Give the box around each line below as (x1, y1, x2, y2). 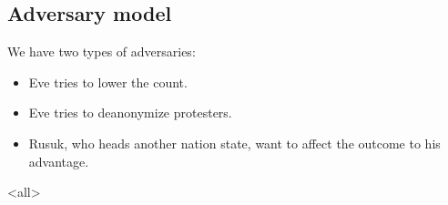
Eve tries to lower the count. (28, 72, 188, 91)
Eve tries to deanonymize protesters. (28, 103, 232, 122)
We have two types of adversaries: (7, 42, 196, 61)
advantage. (28, 151, 89, 170)
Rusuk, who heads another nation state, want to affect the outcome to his (28, 133, 441, 152)
